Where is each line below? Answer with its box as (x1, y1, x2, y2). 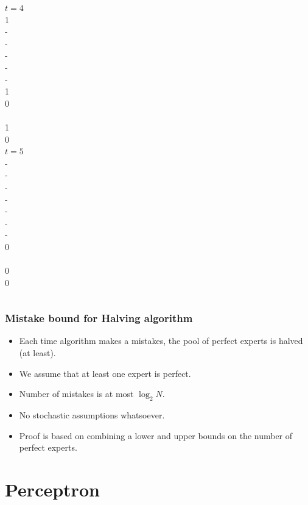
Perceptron (5, 477, 100, 502)
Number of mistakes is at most (19, 387, 134, 400)
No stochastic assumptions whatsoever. (19, 409, 165, 421)
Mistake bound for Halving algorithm (5, 310, 193, 326)
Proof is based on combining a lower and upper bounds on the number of (19, 429, 293, 442)
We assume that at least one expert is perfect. (19, 367, 191, 379)
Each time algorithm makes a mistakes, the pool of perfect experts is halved (19, 334, 303, 347)
